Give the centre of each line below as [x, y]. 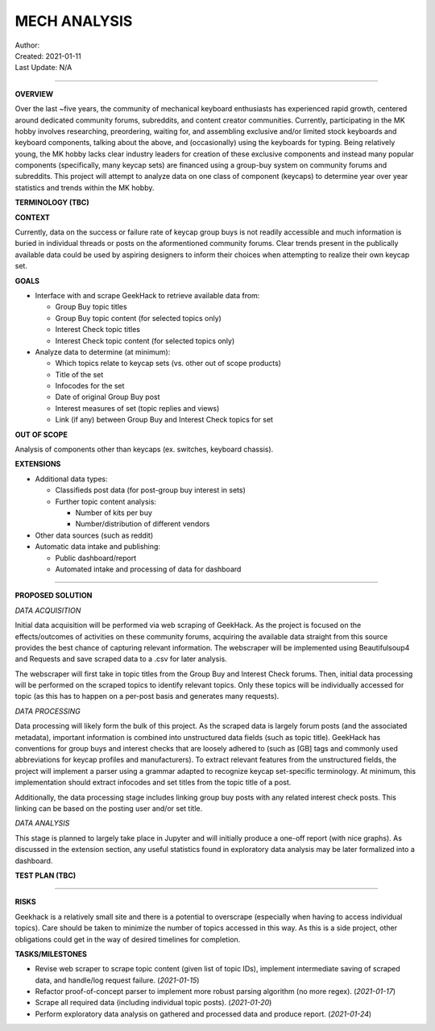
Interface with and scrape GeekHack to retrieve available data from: [147, 295]
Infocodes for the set [90, 386]
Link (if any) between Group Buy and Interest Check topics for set [164, 420]
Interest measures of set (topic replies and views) [137, 408]
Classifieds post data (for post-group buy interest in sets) [150, 490]
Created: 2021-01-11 [48, 56]
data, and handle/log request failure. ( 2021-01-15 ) [117, 980]
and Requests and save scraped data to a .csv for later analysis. [121, 659]
